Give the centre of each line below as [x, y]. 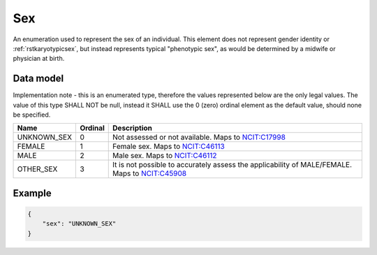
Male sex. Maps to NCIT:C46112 [165, 156]
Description [133, 128]
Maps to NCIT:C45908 [150, 173]
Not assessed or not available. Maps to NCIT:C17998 [199, 138]
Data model [38, 79]
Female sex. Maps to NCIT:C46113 [169, 147]
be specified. [32, 115]
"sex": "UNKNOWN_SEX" [79, 224]
